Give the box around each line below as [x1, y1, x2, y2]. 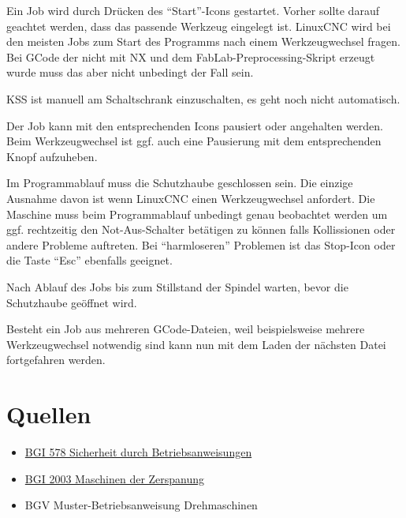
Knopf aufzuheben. [6, 148, 98, 164]
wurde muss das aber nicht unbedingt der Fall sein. [6, 64, 254, 81]
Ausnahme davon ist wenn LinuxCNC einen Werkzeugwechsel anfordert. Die [6, 190, 375, 206]
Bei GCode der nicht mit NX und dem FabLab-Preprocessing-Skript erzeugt [6, 48, 375, 65]
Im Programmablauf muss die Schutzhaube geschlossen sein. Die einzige [6, 175, 353, 191]
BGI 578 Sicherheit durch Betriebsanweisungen [24, 444, 252, 460]
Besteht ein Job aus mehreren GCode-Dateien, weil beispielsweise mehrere [6, 321, 365, 337]
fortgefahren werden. [6, 351, 106, 368]
